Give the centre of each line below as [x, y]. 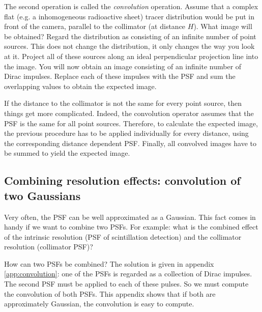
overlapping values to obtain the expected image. [80, 86]
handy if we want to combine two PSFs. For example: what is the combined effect [131, 227]
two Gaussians [42, 195]
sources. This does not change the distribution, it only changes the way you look [129, 46]
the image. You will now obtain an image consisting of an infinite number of [123, 66]
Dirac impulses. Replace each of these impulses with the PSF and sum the [120, 76]
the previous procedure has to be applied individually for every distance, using [126, 133]
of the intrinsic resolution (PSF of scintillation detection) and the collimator [123, 236]
